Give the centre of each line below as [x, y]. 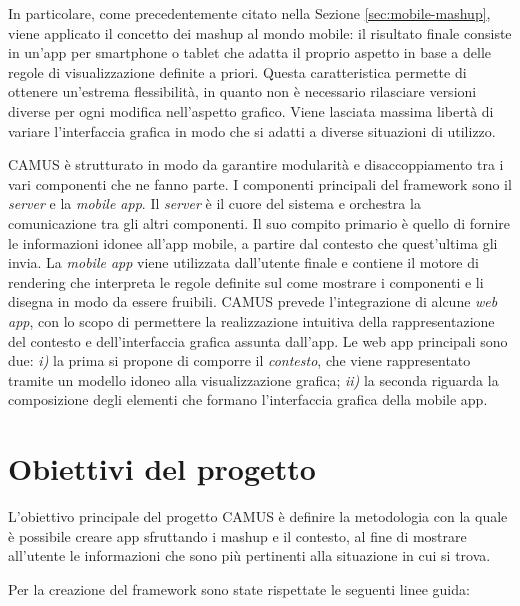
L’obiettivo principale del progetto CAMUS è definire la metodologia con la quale [258, 516]
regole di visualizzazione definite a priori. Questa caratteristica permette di [237, 71]
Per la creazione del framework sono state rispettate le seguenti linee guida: [239, 588]
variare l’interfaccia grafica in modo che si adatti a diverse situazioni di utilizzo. [252, 130]
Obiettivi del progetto [162, 468]
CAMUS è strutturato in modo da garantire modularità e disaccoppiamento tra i [256, 164]
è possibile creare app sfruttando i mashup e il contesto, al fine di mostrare [237, 535]
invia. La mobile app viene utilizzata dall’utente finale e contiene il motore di [243, 262]
